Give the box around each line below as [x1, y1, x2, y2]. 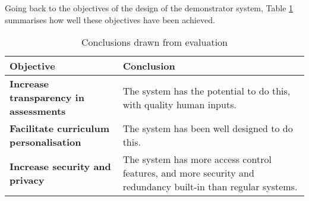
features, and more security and [122, 166, 254, 180]
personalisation [10, 135, 81, 149]
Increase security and [10, 159, 111, 173]
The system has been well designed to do [122, 121, 293, 136]
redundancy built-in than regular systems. [122, 180, 298, 194]
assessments [10, 104, 66, 118]
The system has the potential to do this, [122, 83, 291, 98]
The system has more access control [122, 152, 272, 167]
